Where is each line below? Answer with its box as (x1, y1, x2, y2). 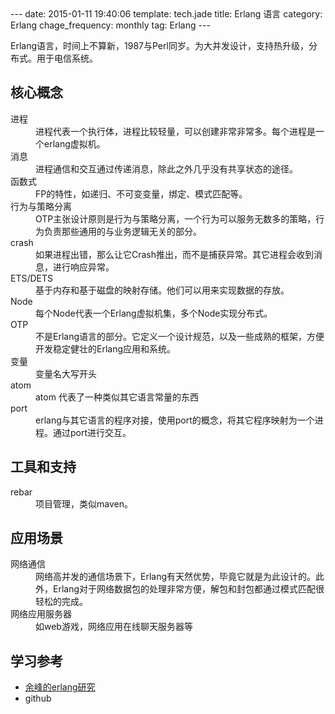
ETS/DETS (10, 272, 54, 284)
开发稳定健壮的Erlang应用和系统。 (35, 342, 177, 355)
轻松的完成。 (35, 596, 88, 608)
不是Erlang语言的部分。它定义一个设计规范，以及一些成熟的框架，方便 (35, 330, 325, 342)
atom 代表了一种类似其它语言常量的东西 (35, 391, 199, 403)
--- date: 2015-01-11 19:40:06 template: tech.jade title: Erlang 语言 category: (10, 8, 323, 20)
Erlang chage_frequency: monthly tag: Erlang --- (10, 19, 211, 31)
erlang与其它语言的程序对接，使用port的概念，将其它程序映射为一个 (35, 414, 315, 426)
